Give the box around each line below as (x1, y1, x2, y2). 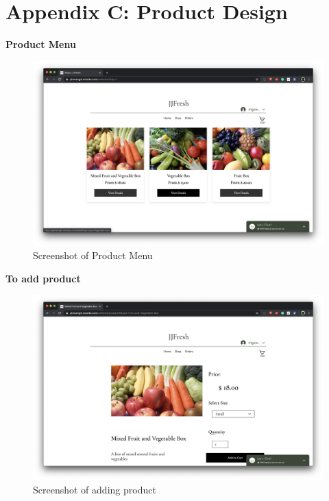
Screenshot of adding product (33, 482, 156, 497)
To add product (5, 271, 81, 285)
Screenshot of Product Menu (33, 248, 153, 262)
